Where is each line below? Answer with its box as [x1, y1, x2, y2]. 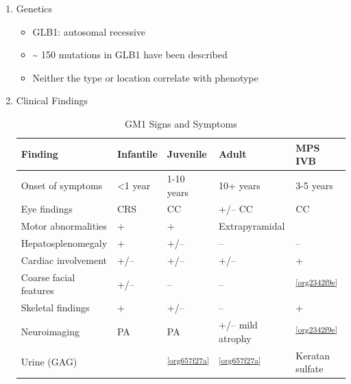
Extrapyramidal [219, 219, 285, 233]
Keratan [295, 348, 330, 362]
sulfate [295, 361, 324, 376]
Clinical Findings [16, 93, 88, 108]
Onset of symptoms [21, 178, 103, 192]
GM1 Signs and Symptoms [125, 116, 237, 130]
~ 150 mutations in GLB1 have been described [32, 47, 228, 62]
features [21, 283, 54, 298]
